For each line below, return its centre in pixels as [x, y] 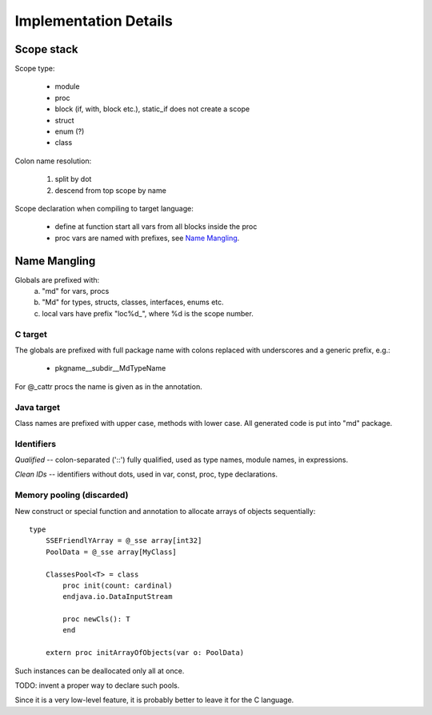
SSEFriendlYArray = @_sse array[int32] [124, 541]
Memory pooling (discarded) [72, 495]
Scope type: [35, 69]
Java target [37, 407]
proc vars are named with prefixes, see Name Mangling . [147, 238]
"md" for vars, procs [76, 291]
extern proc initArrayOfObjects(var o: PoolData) [144, 653]
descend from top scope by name [111, 190]
